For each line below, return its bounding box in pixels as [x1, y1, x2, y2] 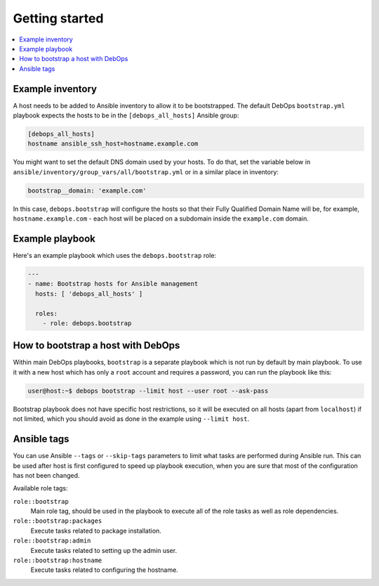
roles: [35, 309, 58, 318]
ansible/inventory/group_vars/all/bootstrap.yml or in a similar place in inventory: [13, 167, 279, 176]
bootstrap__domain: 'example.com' [27, 186, 147, 195]
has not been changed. [13, 471, 80, 479]
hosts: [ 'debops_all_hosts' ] [35, 289, 143, 298]
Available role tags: [13, 484, 68, 493]
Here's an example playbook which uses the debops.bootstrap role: [13, 252, 217, 260]
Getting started [13, 11, 104, 26]
